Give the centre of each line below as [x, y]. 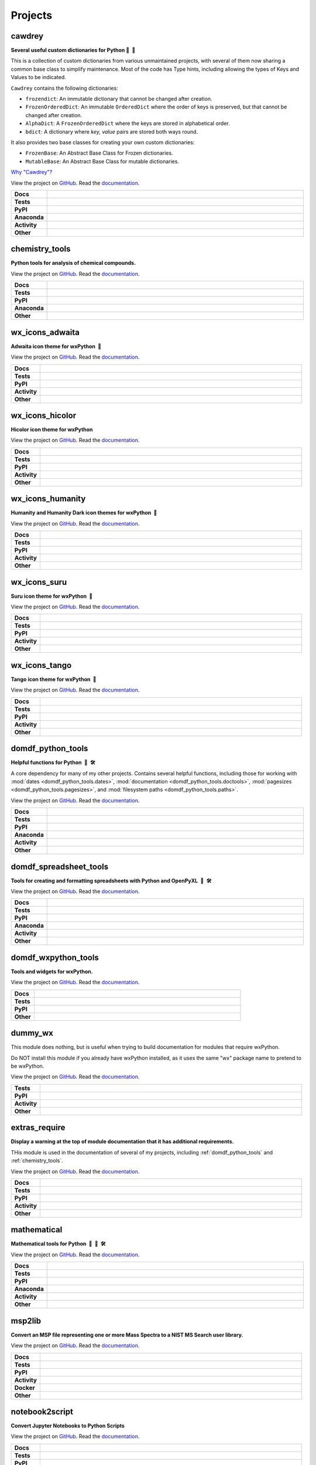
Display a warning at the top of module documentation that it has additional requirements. [122, 1142]
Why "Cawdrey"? [32, 172]
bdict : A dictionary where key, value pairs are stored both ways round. [112, 131]
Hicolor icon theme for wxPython [52, 430]
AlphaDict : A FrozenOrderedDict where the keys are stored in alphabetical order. [128, 124]
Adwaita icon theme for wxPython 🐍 [56, 346]
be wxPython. [28, 1066]
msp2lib [26, 1321]
